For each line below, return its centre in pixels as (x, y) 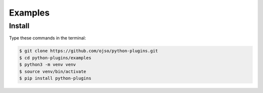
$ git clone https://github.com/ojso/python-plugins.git (89, 51)
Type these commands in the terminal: (47, 38)
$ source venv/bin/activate (53, 71)
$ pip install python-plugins (55, 78)
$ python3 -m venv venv (48, 65)
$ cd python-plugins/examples (55, 58)
